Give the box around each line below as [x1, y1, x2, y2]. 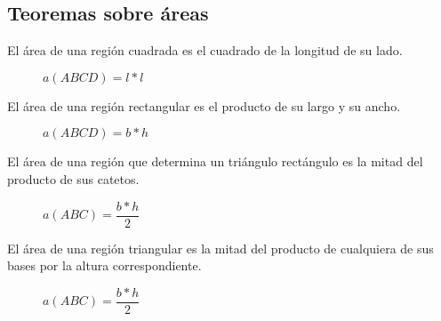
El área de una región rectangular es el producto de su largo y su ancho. [7, 96, 401, 115]
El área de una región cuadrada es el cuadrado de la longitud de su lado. [7, 41, 403, 60]
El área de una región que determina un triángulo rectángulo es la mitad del [7, 152, 423, 171]
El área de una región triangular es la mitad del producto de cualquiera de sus [7, 238, 434, 257]
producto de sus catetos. [7, 169, 140, 188]
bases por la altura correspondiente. [7, 256, 202, 275]
